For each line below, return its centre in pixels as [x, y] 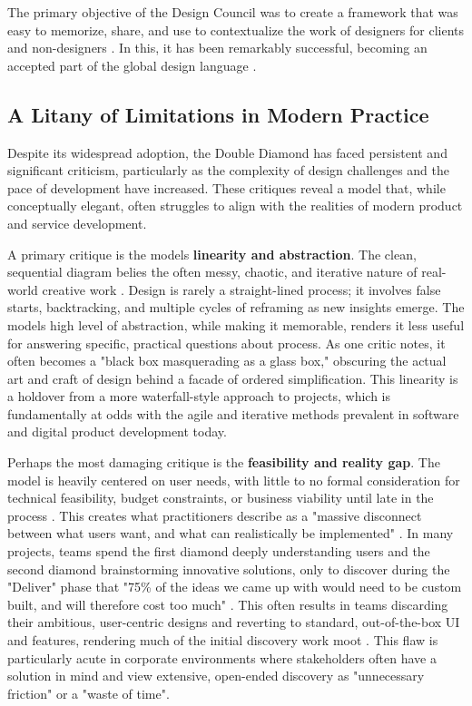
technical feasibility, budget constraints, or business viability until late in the [221, 498]
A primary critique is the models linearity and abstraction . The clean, [212, 254]
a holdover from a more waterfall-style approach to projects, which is [199, 396]
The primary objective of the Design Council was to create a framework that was [233, 12]
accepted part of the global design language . [132, 65]
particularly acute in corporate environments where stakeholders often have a [222, 657]
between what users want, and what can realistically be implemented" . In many [231, 533]
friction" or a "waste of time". [88, 693]
